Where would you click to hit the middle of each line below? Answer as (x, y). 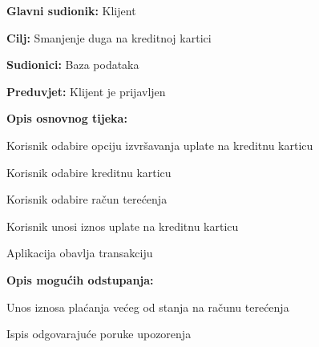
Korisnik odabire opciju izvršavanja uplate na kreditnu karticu (160, 145)
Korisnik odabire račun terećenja (87, 199)
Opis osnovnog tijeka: (67, 118)
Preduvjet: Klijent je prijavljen (86, 91)
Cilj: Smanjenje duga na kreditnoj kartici (109, 37)
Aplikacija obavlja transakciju (80, 253)
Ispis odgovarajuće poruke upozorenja (99, 334)
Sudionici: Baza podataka (73, 65)
